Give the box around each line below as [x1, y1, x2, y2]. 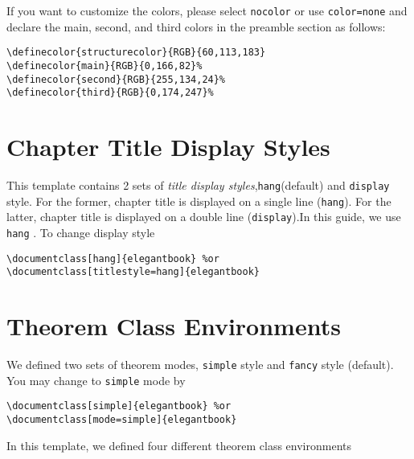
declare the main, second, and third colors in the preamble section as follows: [6, 18, 386, 35]
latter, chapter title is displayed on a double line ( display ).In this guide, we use [6, 208, 401, 225]
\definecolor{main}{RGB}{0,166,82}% [6, 59, 203, 72]
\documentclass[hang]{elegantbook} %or [6, 252, 219, 264]
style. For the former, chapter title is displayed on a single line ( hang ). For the [6, 192, 391, 209]
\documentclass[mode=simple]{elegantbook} [6, 414, 237, 426]
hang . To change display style [6, 223, 155, 240]
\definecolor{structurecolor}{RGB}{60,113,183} [6, 47, 266, 59]
